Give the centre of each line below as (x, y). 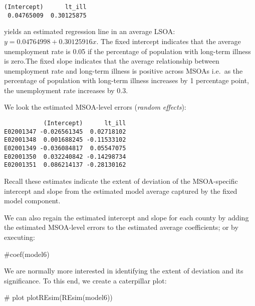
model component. (32, 201)
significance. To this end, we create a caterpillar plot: (85, 280)
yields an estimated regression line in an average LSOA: (90, 31)
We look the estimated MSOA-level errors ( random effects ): (95, 107)
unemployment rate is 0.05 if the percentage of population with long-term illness (127, 51)
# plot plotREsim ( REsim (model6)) (58, 297)
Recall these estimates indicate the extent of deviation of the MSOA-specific (121, 181)
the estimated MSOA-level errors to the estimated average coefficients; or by (121, 227)
